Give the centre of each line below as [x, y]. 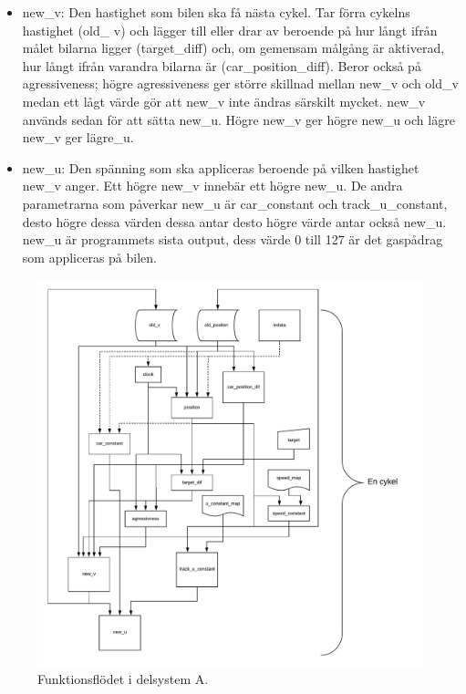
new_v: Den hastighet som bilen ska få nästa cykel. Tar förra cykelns [216, 12]
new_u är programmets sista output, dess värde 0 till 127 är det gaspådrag [233, 239]
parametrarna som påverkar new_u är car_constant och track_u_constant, [235, 203]
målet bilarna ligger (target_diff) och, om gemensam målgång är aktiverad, [233, 48]
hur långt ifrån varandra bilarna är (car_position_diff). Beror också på [222, 65]
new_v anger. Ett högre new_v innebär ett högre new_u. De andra [212, 186]
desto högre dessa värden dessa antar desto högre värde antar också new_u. [234, 221]
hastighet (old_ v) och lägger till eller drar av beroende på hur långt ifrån [230, 30]
